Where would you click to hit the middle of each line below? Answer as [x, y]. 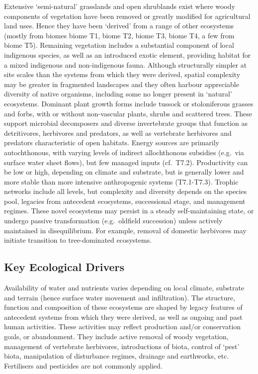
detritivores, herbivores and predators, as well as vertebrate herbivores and [118, 133]
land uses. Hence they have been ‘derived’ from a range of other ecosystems [119, 26]
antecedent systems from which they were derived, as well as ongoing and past [123, 317]
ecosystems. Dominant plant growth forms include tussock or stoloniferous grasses [129, 103]
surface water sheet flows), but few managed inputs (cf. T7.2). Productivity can [126, 162]
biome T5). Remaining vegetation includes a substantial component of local [119, 45]
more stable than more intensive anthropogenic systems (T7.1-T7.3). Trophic [121, 181]
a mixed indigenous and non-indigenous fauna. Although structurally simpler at [126, 64]
